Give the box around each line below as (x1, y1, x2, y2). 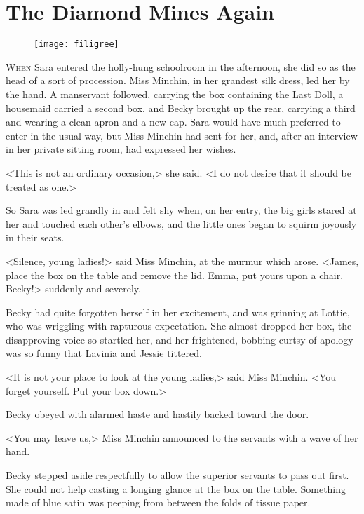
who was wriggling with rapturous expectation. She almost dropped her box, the (6, 318, 352, 333)
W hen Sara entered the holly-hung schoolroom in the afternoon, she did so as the (6, 59, 356, 74)
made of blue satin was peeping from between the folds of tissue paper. (6, 495, 311, 510)
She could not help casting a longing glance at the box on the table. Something (6, 481, 346, 496)
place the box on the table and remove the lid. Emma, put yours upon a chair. (6, 267, 344, 282)
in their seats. (6, 230, 65, 245)
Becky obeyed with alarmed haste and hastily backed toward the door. (6, 407, 309, 421)
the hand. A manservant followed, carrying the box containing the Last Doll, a (6, 86, 344, 101)
